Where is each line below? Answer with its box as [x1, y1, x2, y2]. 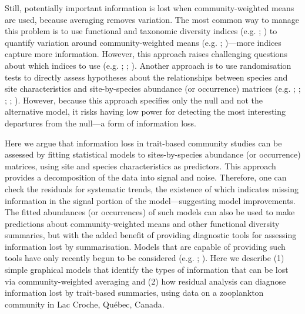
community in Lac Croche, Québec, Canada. [5, 298, 165, 310]
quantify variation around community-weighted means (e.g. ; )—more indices [5, 36, 281, 48]
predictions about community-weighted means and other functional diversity [5, 217, 280, 229]
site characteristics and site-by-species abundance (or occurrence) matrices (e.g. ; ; [5, 82, 301, 95]
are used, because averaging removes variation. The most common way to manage [5, 13, 299, 25]
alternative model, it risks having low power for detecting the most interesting [5, 105, 286, 118]
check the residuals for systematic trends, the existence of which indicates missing [5, 182, 299, 195]
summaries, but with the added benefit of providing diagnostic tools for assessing [5, 229, 297, 241]
